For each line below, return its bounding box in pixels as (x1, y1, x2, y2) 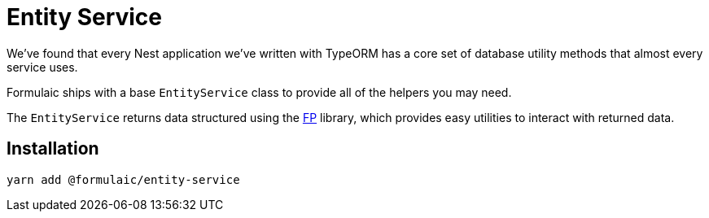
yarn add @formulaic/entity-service (7, 172, 240, 186)
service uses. (7, 59, 78, 74)
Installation (7, 138, 99, 159)
